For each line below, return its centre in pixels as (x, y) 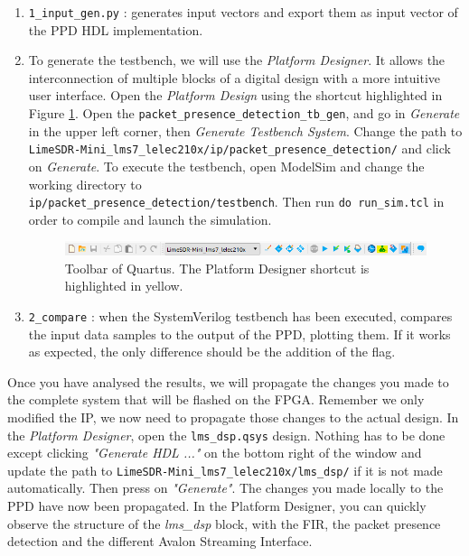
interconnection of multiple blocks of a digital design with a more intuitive (234, 77)
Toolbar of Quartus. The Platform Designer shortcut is (217, 268)
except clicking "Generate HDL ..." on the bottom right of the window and (215, 453)
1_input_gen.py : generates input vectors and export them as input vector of (243, 12)
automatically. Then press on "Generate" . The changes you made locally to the (225, 488)
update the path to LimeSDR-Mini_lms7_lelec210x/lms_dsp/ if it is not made (225, 470)
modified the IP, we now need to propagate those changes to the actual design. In (233, 417)
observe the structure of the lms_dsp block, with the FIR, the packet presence (224, 523)
